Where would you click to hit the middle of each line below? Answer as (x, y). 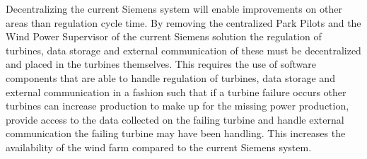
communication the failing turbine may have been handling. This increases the (176, 133)
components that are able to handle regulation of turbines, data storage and (170, 77)
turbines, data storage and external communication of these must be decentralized (183, 50)
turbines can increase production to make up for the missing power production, (177, 106)
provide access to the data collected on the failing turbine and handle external (175, 119)
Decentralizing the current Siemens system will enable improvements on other (174, 8)
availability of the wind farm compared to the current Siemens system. (159, 147)
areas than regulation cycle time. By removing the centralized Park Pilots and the (183, 22)
